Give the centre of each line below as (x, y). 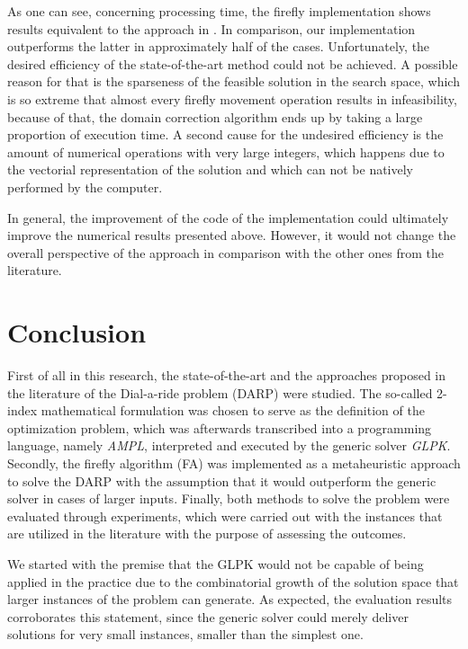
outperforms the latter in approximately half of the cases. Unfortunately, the (219, 46)
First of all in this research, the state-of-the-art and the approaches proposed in (227, 375)
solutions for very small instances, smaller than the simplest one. (185, 634)
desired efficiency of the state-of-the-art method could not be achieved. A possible (233, 63)
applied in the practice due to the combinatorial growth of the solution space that (233, 581)
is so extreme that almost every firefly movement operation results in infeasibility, (232, 98)
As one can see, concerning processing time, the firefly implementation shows (219, 11)
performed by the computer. (85, 187)
